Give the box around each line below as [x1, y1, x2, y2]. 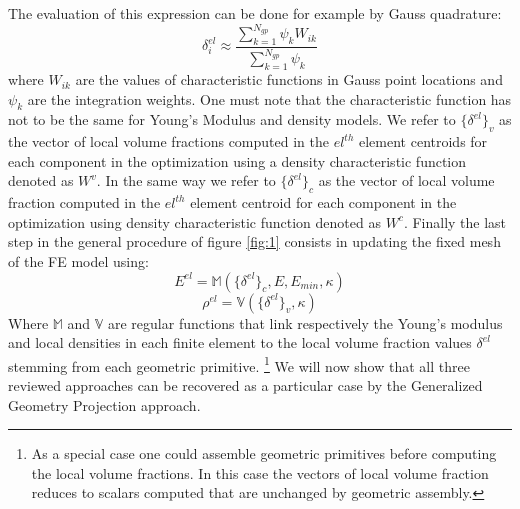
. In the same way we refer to [96, 170, 276, 191]
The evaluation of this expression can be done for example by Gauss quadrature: [8, 3, 502, 23]
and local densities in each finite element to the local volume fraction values [8, 332, 472, 353]
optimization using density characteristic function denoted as [8, 211, 381, 232]
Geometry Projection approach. [8, 394, 201, 415]
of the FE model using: [8, 251, 149, 272]
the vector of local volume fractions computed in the [8, 131, 329, 152]
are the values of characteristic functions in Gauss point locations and [75, 69, 503, 90]
